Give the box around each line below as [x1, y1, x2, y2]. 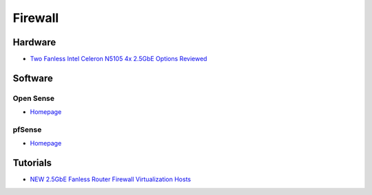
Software [12, 72, 53, 84]
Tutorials [12, 157, 52, 169]
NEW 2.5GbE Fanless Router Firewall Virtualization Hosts [30, 175, 192, 183]
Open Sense [12, 93, 55, 103]
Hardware [12, 36, 56, 48]
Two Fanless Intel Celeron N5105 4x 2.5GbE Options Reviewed [30, 55, 207, 63]
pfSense [12, 124, 42, 134]
